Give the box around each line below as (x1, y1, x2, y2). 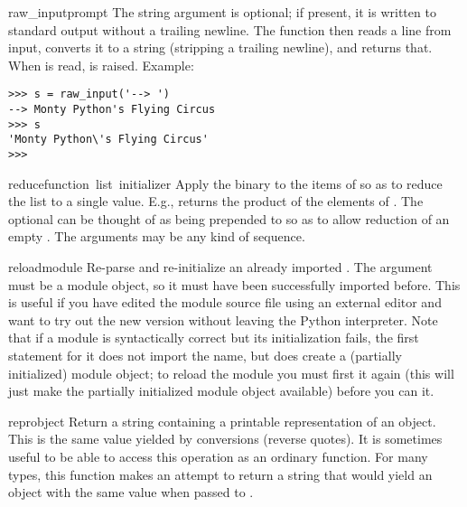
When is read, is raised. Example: (8, 55, 194, 74)
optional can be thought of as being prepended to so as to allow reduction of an (8, 209, 450, 228)
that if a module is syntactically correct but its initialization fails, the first (8, 328, 419, 347)
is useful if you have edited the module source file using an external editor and (8, 293, 442, 312)
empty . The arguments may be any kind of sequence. (8, 227, 305, 246)
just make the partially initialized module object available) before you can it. (8, 381, 434, 400)
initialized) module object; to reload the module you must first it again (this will (8, 363, 454, 382)
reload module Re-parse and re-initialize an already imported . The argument (8, 258, 433, 277)
